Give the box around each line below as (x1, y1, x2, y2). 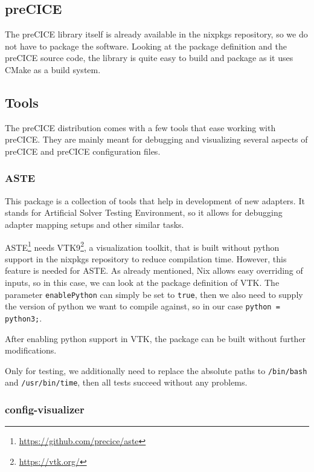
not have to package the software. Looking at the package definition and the (5, 39, 287, 52)
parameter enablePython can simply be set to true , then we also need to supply (5, 288, 303, 300)
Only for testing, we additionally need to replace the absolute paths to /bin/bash (5, 364, 307, 377)
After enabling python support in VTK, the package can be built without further (5, 332, 306, 344)
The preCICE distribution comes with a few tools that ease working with (5, 121, 276, 134)
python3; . (5, 311, 42, 324)
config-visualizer (5, 401, 85, 416)
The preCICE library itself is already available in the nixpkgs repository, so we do (5, 28, 308, 40)
